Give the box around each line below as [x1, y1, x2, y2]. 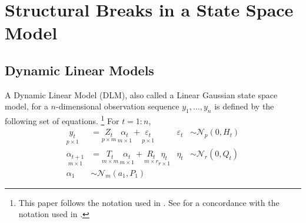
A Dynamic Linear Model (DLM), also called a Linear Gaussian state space [5, 88, 278, 101]
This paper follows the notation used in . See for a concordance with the [18, 196, 280, 208]
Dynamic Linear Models [5, 61, 154, 79]
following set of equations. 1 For [5, 113, 119, 127]
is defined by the [214, 100, 274, 112]
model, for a [5, 100, 48, 112]
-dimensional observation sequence [56, 100, 179, 112]
